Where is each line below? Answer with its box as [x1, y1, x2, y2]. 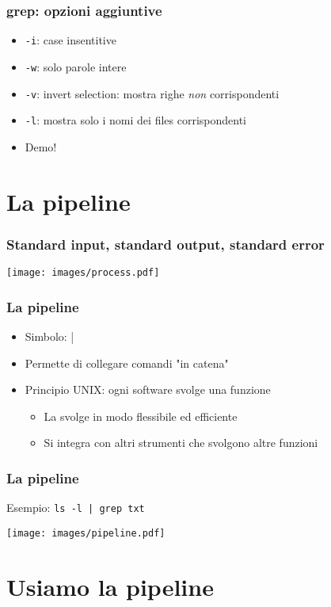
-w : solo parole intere [25, 58, 127, 74]
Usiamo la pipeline [6, 570, 214, 602]
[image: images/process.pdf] [6, 267, 160, 279]
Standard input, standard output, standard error [6, 234, 325, 254]
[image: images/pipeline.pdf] [6, 527, 165, 539]
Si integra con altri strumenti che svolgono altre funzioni [44, 434, 318, 451]
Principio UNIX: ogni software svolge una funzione [25, 381, 271, 398]
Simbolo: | [25, 327, 74, 344]
